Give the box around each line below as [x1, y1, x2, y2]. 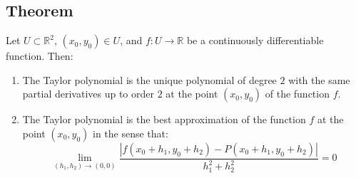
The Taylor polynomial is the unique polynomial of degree [22, 72, 277, 87]
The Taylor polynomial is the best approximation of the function [22, 112, 306, 127]
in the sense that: [93, 125, 168, 140]
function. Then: [6, 48, 73, 63]
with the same [288, 72, 350, 87]
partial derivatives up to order [22, 86, 154, 101]
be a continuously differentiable [186, 33, 324, 48]
